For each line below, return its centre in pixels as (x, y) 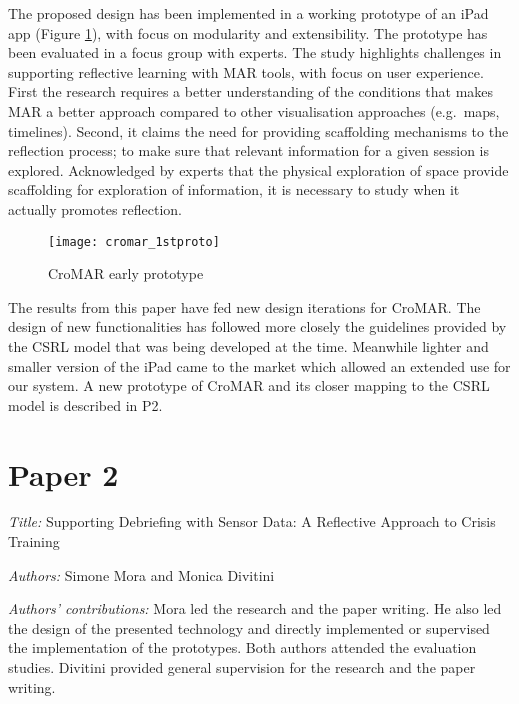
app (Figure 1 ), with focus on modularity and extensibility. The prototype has (248, 32)
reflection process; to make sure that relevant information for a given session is (249, 150)
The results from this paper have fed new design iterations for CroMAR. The (244, 306)
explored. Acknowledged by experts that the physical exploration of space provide (258, 169)
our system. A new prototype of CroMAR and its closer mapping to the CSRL (249, 385)
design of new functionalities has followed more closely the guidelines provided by (257, 326)
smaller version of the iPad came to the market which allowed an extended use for (259, 365)
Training (34, 541)
